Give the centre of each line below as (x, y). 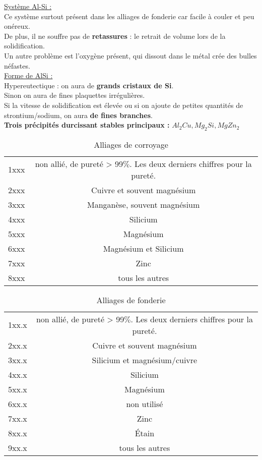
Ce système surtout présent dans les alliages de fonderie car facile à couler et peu (129, 16)
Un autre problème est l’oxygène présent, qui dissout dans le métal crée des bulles (130, 55)
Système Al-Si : (28, 6)
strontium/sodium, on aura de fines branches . (78, 115)
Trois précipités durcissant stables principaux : (87, 125)
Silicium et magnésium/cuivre (145, 360)
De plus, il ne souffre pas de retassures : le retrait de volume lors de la (115, 36)
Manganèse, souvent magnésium (143, 204)
